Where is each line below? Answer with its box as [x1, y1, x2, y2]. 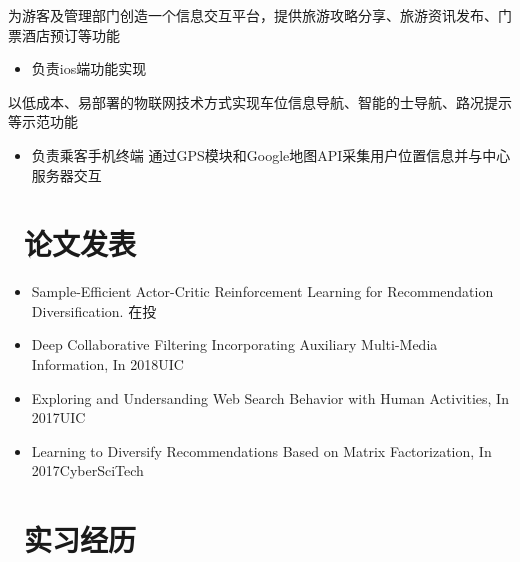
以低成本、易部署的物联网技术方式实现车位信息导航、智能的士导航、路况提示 [8, 91, 512, 112]
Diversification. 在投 [31, 300, 157, 321]
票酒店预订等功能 [8, 24, 120, 45]
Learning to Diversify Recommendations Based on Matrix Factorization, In [31, 440, 492, 461]
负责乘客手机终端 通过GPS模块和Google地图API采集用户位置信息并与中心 [31, 144, 511, 165]
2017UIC [31, 407, 86, 428]
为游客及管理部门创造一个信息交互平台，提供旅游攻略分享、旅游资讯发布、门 [8, 5, 512, 25]
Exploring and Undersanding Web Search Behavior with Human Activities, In [31, 387, 509, 408]
